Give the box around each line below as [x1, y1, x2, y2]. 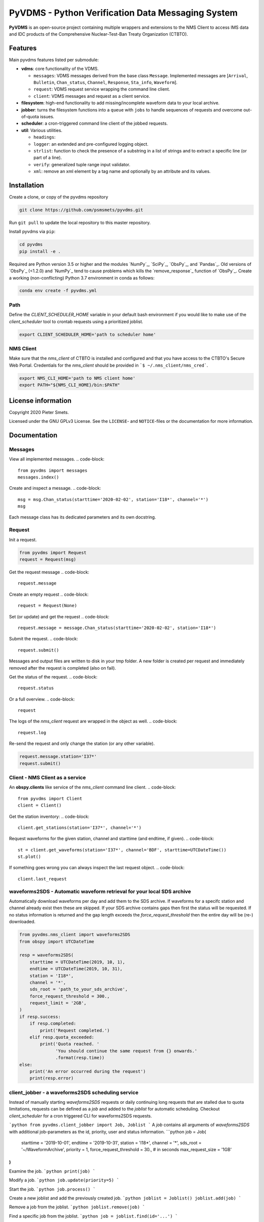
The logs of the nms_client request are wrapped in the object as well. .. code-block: [9, 719, 177, 724]
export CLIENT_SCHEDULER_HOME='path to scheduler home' [19, 331, 156, 337]
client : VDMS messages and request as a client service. [33, 93, 150, 99]
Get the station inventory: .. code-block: [9, 813, 89, 819]
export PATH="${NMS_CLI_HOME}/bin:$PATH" [19, 382, 120, 388]
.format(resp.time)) [55, 1055, 105, 1061]
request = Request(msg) [19, 557, 77, 562]
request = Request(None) [18, 603, 77, 609]
